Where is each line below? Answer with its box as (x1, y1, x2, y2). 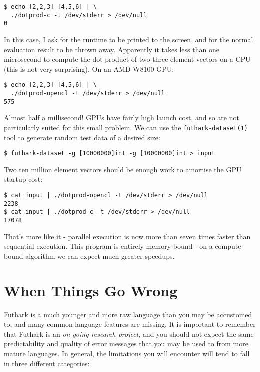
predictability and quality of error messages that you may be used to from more (4, 338, 248, 349)
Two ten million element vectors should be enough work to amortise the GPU (4, 164, 242, 174)
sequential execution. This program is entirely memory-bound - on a (4, 241, 213, 251)
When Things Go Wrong (4, 280, 178, 300)
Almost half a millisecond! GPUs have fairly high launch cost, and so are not (4, 112, 239, 123)
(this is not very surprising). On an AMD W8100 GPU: (4, 63, 174, 74)
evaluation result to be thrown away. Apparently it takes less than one (4, 44, 219, 54)
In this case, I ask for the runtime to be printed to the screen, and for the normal (4, 34, 253, 44)
